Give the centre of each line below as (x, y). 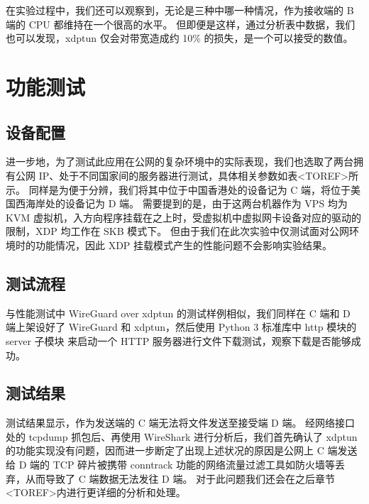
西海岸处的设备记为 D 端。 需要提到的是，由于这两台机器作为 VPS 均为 (181, 203)
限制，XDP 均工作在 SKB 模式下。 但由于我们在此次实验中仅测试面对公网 (177, 231)
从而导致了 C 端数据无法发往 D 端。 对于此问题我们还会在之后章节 (180, 478)
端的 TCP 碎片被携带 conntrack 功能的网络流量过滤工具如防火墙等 (182, 465)
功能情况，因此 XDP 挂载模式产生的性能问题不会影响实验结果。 (184, 245)
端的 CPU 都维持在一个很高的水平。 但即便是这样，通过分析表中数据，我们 (181, 24)
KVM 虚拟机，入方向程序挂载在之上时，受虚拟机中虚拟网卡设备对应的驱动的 (183, 217)
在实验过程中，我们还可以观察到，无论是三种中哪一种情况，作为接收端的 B (180, 10)
